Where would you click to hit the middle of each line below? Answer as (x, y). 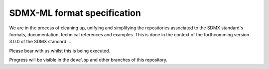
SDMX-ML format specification (75, 13)
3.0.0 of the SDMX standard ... (40, 42)
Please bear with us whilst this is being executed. (60, 51)
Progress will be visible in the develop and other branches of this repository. (88, 60)
